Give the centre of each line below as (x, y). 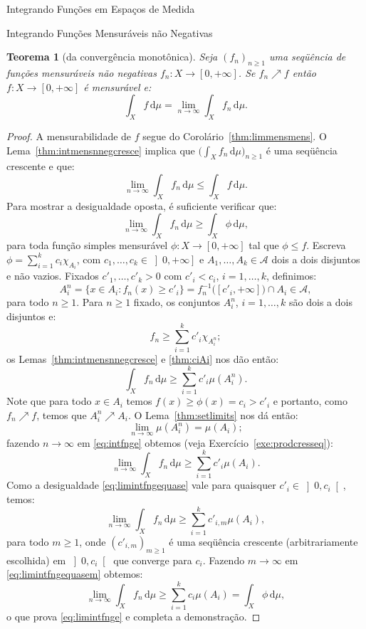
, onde (93, 541)
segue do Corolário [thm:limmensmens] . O (235, 136)
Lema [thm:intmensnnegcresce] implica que (101, 150)
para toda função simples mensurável (87, 245)
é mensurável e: (117, 86)
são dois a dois (321, 302)
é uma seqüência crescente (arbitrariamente (263, 541)
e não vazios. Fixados (53, 276)
